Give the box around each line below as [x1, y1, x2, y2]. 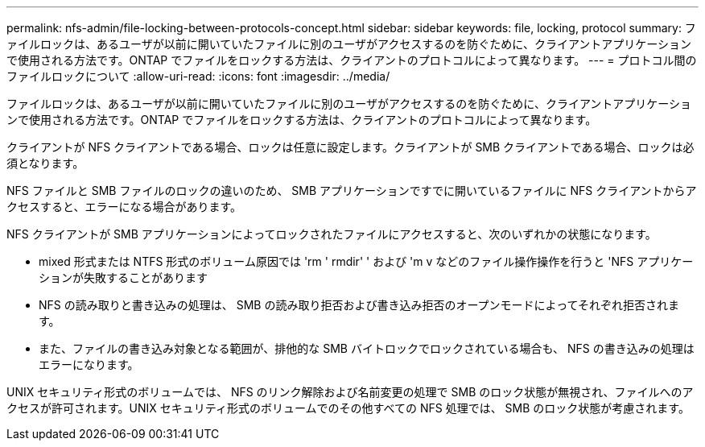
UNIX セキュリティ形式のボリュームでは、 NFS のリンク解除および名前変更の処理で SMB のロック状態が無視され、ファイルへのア [6, 385, 694, 399]
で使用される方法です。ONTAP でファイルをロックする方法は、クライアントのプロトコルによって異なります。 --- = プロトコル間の [6, 53, 697, 67]
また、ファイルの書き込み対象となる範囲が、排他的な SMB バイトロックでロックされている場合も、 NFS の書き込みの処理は [39, 341, 695, 355]
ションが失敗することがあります [39, 271, 208, 284]
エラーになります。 [39, 358, 139, 371]
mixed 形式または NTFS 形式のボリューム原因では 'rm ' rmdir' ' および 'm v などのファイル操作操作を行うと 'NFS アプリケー [39, 255, 694, 268]
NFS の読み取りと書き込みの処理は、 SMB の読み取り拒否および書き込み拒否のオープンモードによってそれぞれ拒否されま [39, 298, 680, 312]
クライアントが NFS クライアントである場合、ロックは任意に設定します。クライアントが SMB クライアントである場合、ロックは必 [6, 140, 695, 154]
